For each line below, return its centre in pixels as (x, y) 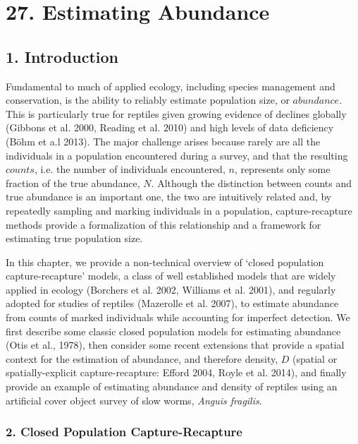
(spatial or (315, 358)
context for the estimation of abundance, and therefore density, (142, 358)
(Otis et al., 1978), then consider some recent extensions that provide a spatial (175, 345)
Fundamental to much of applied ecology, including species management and (171, 86)
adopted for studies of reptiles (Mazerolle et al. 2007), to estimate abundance (172, 303)
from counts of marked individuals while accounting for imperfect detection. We (178, 317)
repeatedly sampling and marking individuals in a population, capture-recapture (179, 210)
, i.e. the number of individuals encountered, (130, 169)
